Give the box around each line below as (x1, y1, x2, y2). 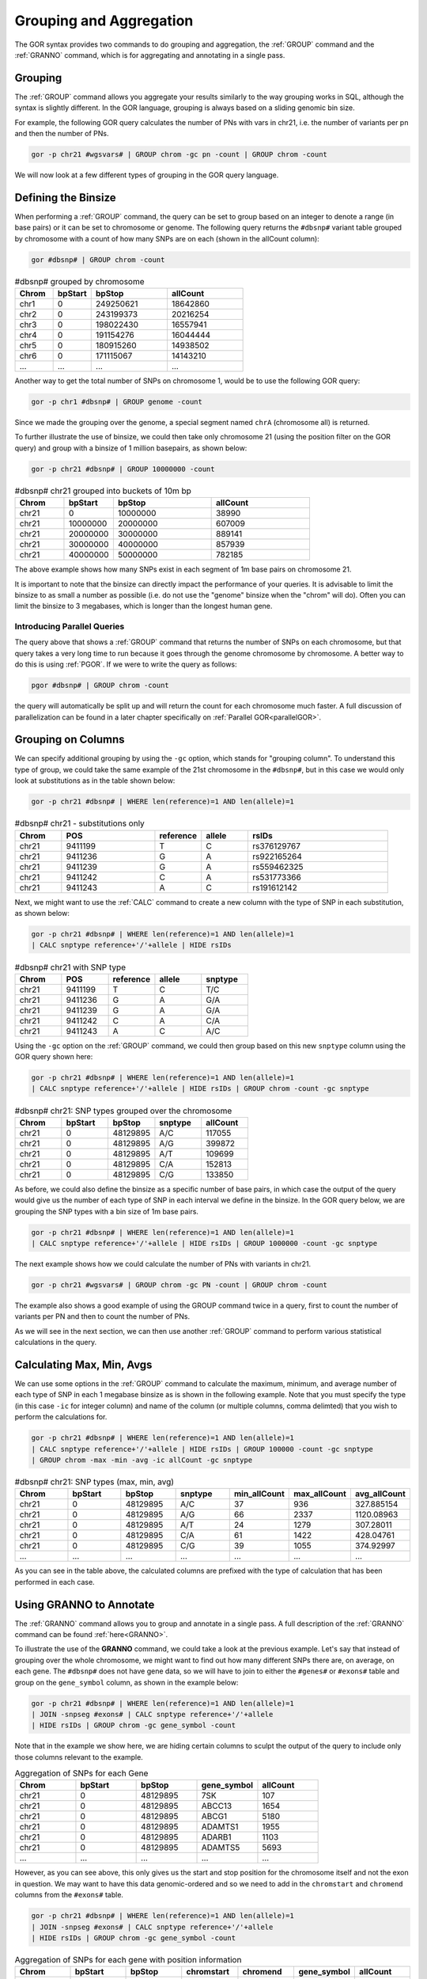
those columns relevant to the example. (14, 1752, 144, 1761)
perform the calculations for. (14, 1412, 108, 1422)
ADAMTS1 (201, 1821, 239, 1833)
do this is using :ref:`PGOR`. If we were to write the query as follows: (14, 659, 237, 669)
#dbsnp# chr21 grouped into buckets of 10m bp (14, 485, 191, 496)
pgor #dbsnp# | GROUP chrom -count (31, 681, 169, 690)
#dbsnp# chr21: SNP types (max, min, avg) (14, 1476, 174, 1487)
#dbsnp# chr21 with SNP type (14, 962, 127, 973)
